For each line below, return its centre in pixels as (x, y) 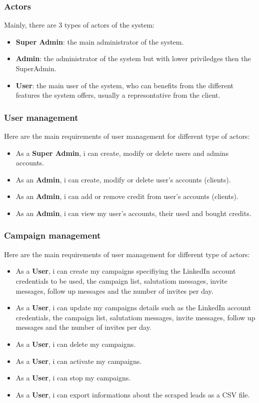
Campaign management (52, 235)
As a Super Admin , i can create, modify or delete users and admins (122, 153)
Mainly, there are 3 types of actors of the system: (79, 25)
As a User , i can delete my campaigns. (76, 344)
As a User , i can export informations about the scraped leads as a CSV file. (133, 394)
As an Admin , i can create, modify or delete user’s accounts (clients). (123, 179)
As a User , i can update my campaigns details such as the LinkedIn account (133, 308)
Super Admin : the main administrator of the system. (100, 41)
